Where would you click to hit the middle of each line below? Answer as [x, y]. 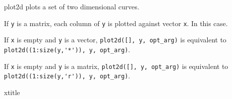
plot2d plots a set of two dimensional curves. [72, 6]
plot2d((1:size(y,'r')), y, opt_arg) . [67, 76]
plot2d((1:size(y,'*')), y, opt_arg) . [67, 49]
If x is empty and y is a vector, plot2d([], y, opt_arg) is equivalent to [115, 40]
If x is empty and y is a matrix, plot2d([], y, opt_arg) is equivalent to [116, 66]
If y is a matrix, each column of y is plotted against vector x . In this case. [116, 23]
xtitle [12, 92]
